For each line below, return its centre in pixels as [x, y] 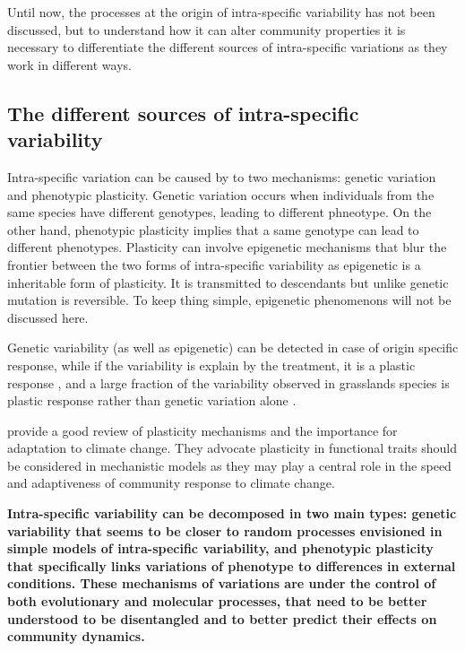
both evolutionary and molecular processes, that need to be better [217, 601]
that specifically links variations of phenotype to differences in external [232, 565]
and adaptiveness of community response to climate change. [171, 483]
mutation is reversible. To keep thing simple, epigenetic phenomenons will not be [229, 300]
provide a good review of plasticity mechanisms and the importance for [202, 430]
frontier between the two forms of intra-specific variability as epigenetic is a [214, 264]
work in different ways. [69, 64]
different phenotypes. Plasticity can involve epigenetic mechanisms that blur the [227, 247]
